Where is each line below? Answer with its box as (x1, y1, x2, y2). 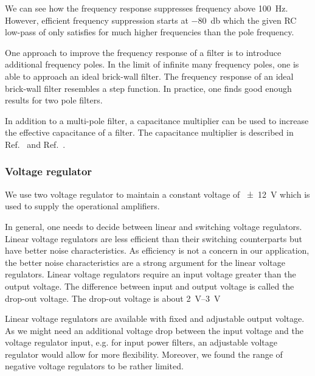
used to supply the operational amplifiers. (5, 200, 160, 212)
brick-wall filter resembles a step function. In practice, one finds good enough (5, 82, 292, 94)
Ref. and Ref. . (5, 138, 66, 150)
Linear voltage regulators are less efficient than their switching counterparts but (5, 232, 302, 245)
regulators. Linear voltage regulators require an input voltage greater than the (5, 268, 296, 280)
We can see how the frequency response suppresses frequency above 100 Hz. (5, 2, 288, 14)
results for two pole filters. (5, 94, 103, 106)
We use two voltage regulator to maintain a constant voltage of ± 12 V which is (5, 187, 310, 200)
